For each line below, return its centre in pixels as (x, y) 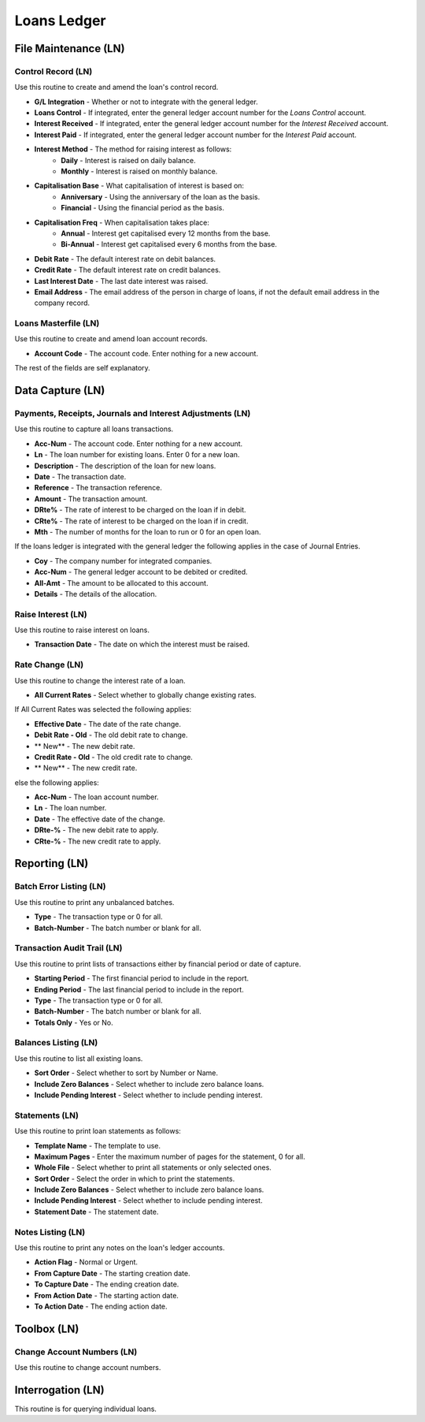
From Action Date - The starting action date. (106, 1295)
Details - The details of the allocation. (96, 594)
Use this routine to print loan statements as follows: (98, 1131)
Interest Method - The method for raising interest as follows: (133, 149)
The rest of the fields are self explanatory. (83, 368)
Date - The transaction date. (80, 476)
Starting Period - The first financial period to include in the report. (142, 978)
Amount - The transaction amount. (91, 499)
